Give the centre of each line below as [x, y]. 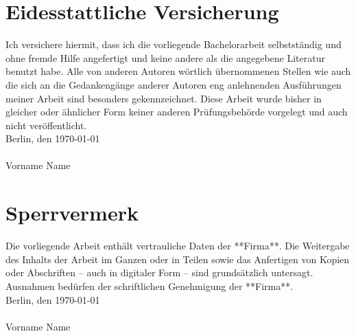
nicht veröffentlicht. [46, 125]
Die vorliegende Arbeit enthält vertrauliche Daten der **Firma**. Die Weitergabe [178, 246]
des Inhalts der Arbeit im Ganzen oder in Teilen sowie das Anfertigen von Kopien [178, 259]
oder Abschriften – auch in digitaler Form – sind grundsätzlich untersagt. [159, 272]
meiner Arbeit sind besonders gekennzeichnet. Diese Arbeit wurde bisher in [164, 98]
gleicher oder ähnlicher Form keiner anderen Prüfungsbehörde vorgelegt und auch [177, 112]
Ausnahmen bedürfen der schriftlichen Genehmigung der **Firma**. [150, 285]
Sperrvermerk [72, 213]
